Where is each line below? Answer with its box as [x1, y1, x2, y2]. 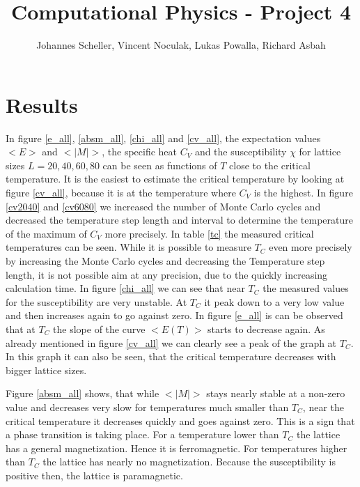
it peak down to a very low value [204, 294, 345, 309]
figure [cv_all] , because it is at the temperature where [6, 185, 236, 200]
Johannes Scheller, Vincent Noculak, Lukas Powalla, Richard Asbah [36, 38, 326, 52]
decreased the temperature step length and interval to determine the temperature [6, 212, 353, 227]
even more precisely [269, 240, 352, 254]
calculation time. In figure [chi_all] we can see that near [6, 281, 245, 295]
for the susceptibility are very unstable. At [6, 294, 187, 309]
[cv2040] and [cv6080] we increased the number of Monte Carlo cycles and [6, 199, 321, 213]
